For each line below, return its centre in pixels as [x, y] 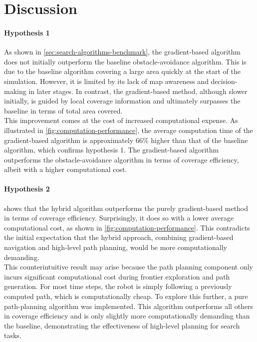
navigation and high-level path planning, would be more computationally [116, 247]
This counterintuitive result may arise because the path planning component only [128, 267]
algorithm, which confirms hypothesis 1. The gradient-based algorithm [112, 150]
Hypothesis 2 [27, 189]
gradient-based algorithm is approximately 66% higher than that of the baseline [126, 140]
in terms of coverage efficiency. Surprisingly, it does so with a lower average [119, 218]
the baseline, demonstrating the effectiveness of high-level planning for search [122, 325]
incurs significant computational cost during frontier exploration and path [117, 276]
